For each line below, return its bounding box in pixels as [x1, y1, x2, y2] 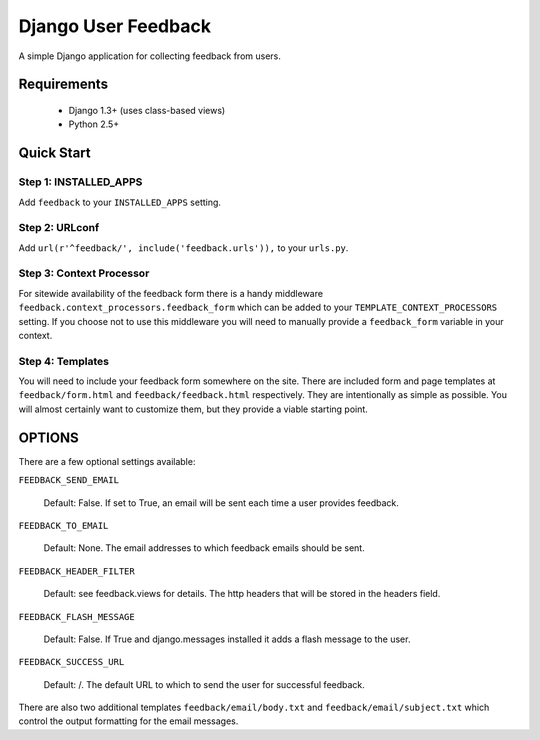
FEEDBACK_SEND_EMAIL [18, 475, 120, 486]
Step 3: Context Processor [18, 266, 150, 280]
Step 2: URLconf [18, 221, 100, 235]
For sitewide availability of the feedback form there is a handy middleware [18, 287, 324, 299]
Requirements [18, 76, 109, 93]
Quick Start [18, 145, 91, 162]
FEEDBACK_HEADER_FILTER [18, 565, 135, 577]
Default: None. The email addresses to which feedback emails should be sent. [43, 542, 365, 554]
